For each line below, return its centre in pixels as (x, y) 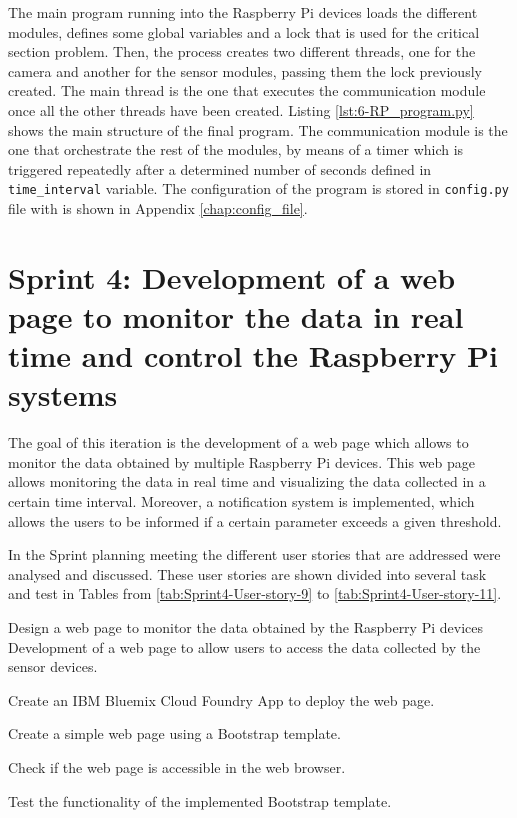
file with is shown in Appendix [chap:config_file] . (158, 208)
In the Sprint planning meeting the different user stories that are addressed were (254, 554)
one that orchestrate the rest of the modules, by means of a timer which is (236, 149)
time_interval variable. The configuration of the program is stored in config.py (258, 188)
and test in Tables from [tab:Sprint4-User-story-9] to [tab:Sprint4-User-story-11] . (255, 593)
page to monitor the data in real (236, 315)
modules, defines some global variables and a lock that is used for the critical (244, 31)
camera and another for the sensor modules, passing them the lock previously (245, 70)
